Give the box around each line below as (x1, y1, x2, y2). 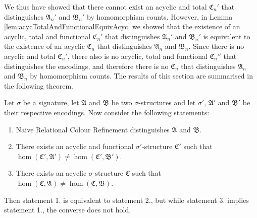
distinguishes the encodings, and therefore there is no (4, 60, 169, 71)
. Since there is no (188, 41, 244, 51)
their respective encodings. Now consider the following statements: (4, 107, 210, 117)
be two (111, 97, 132, 108)
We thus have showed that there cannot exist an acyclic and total (4, 2, 207, 12)
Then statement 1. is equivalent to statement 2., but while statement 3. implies (4, 194, 249, 205)
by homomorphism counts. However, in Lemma (87, 11, 233, 22)
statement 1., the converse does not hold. (4, 204, 131, 215)
